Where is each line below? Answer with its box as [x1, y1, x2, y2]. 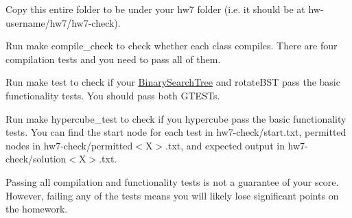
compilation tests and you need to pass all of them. [5, 51, 221, 66]
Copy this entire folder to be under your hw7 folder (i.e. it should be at [5, 2, 305, 16]
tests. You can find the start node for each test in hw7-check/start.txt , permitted [5, 125, 347, 139]
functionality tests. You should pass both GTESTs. [5, 88, 220, 102]
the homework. [5, 202, 68, 216]
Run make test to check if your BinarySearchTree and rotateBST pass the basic [5, 75, 340, 89]
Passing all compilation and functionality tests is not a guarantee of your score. [5, 174, 339, 189]
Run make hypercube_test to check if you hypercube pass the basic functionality [5, 111, 347, 125]
